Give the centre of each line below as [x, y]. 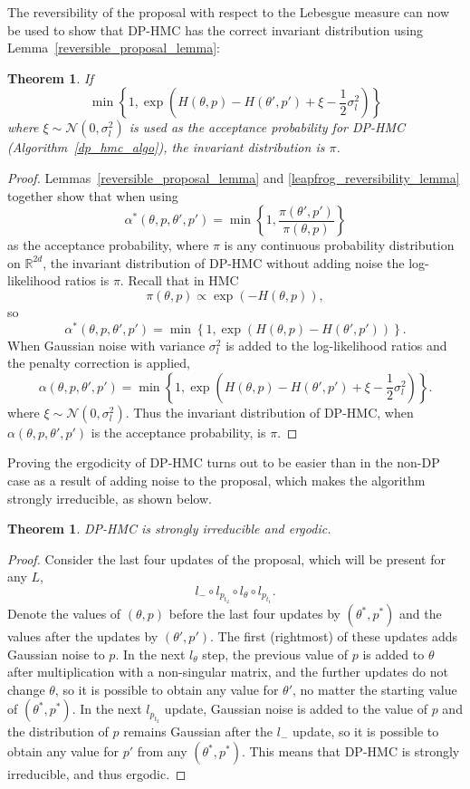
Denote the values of [64, 614]
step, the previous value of [275, 654]
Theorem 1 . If [50, 77]
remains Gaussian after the [198, 731]
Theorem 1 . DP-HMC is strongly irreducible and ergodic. [169, 529]
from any [162, 751]
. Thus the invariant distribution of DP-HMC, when [269, 412]
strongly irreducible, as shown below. [110, 498]
